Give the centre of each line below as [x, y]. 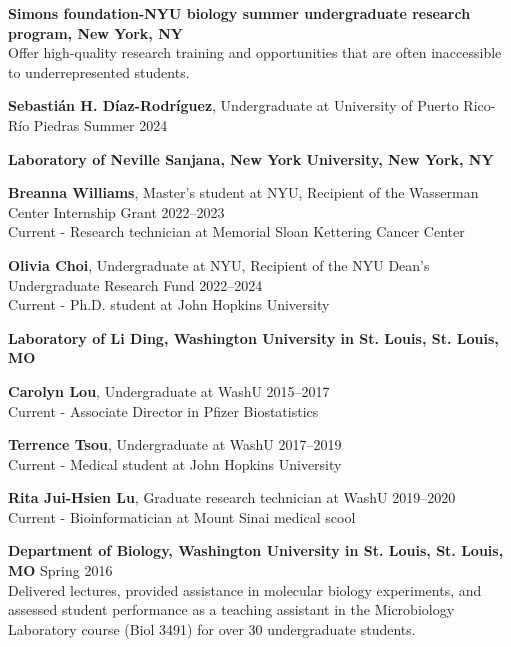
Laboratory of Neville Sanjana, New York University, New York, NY [251, 158]
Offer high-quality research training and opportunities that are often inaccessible [255, 52]
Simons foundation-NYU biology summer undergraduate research [239, 13]
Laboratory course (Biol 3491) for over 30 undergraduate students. [212, 628]
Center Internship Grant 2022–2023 [116, 211]
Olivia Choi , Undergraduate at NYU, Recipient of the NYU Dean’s [219, 264]
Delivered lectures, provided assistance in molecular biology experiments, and [245, 589]
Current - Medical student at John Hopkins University [175, 463]
